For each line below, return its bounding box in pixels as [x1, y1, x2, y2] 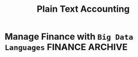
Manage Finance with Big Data [4, 31, 134, 42]
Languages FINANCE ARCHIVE [4, 42, 128, 53]
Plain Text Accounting [36, 3, 130, 15]
